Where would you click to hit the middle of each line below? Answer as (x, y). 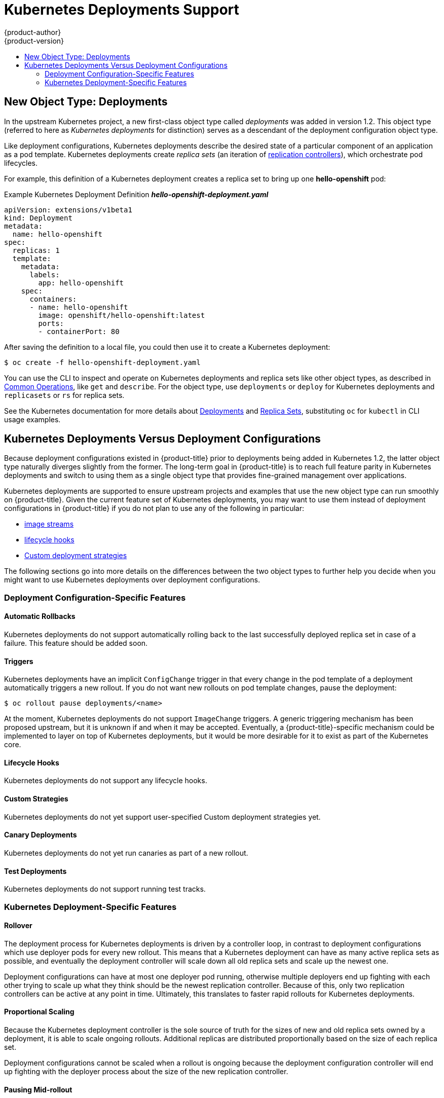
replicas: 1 (36, 250)
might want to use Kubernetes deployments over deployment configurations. (132, 580)
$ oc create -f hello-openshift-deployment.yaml (102, 362)
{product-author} (33, 32)
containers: (53, 299)
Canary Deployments (41, 835)
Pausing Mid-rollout (38, 1089)
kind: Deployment (38, 218)
